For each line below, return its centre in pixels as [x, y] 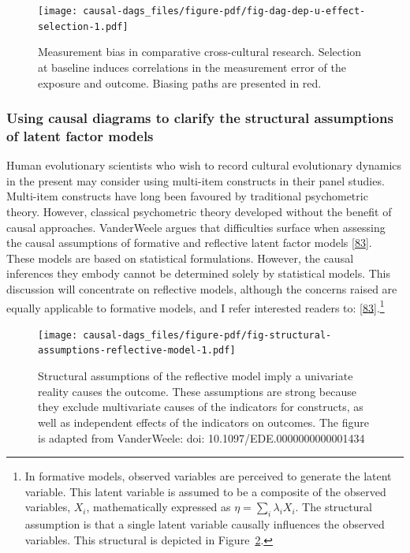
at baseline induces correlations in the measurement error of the [192, 67]
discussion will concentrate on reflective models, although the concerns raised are [202, 288]
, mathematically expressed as [158, 507]
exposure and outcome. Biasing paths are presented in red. [180, 82]
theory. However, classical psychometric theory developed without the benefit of [199, 212]
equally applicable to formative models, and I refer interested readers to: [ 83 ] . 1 [196, 306]
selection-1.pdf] [83, 26]
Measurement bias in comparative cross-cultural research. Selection [200, 52]
